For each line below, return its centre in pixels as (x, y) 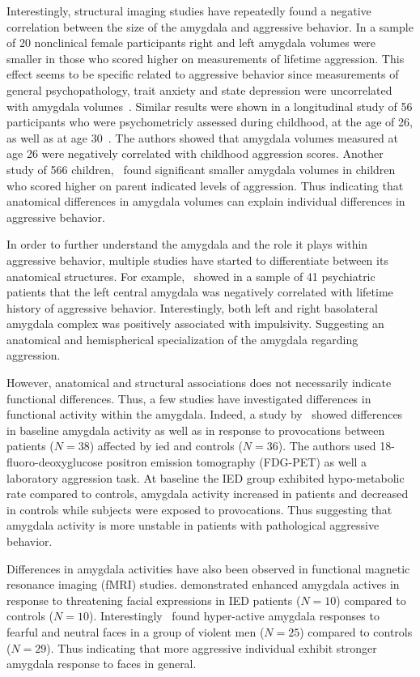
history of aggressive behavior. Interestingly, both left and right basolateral (192, 307)
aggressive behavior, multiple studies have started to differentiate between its (197, 260)
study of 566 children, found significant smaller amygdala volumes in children (201, 169)
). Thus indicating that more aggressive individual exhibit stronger (212, 647)
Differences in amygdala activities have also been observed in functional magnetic (208, 568)
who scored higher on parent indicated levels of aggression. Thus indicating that (205, 185)
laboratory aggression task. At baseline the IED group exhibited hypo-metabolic (206, 477)
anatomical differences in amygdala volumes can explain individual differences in (206, 201)
